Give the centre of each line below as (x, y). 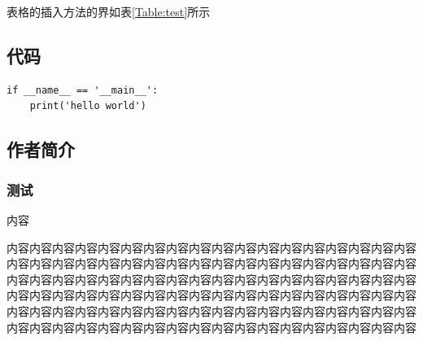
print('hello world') (88, 106)
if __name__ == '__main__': (83, 90)
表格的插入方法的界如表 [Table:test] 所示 (109, 11)
